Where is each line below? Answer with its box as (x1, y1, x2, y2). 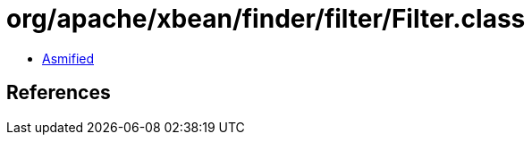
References (6, 81, 111, 104)
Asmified (42, 50, 95, 66)
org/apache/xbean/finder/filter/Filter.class (6, 4, 526, 34)
